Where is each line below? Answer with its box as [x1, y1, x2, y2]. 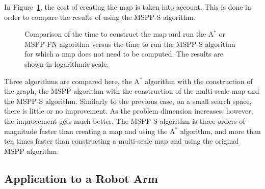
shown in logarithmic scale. [24, 58, 109, 69]
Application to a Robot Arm [4, 170, 158, 186]
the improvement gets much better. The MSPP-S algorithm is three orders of [4, 115, 245, 126]
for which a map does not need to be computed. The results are [24, 48, 223, 59]
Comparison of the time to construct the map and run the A [24, 29, 214, 39]
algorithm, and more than [180, 125, 261, 136]
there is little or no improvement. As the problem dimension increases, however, [4, 105, 253, 116]
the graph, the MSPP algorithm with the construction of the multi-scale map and [4, 86, 259, 96]
